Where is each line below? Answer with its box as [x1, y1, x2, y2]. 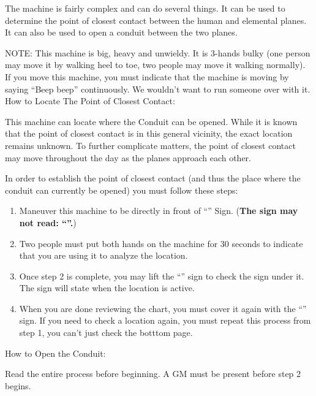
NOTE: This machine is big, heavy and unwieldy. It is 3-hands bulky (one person [5, 46, 310, 59]
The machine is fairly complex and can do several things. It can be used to [5, 2, 285, 14]
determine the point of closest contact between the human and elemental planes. [5, 13, 307, 26]
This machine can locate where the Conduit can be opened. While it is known [5, 115, 298, 128]
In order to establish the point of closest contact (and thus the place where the [5, 172, 301, 185]
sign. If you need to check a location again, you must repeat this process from [19, 314, 311, 327]
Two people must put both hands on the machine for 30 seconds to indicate [19, 237, 303, 249]
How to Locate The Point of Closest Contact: [5, 94, 175, 107]
